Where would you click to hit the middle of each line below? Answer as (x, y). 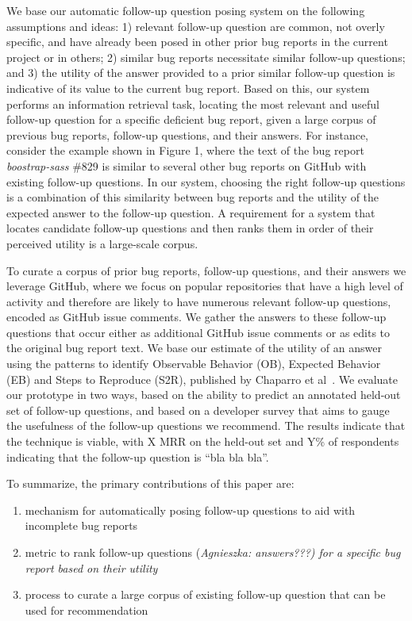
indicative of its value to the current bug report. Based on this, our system (188, 88)
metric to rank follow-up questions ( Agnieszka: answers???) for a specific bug (213, 552)
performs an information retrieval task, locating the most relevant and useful (193, 103)
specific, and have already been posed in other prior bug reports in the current (197, 42)
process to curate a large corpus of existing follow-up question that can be (205, 594)
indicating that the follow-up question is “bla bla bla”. (138, 456)
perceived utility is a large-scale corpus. (102, 243)
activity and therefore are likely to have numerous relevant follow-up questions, (199, 301)
